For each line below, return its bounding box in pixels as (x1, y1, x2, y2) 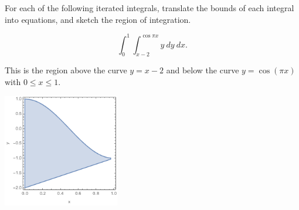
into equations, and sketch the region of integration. (5, 13, 191, 25)
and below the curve (166, 64, 239, 76)
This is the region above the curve (5, 64, 127, 76)
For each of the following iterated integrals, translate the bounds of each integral (5, 2, 294, 13)
